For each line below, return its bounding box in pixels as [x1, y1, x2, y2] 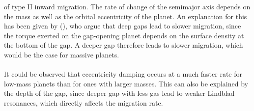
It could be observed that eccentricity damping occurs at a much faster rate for [4, 69, 242, 79]
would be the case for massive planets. [4, 49, 119, 59]
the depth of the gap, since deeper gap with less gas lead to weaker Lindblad [4, 88, 235, 98]
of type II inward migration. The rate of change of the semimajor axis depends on [4, 1, 251, 11]
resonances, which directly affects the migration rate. [4, 97, 163, 108]
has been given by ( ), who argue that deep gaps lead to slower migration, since [4, 21, 241, 31]
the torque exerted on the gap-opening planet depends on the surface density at [4, 30, 244, 40]
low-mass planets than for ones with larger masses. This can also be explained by [4, 78, 248, 88]
